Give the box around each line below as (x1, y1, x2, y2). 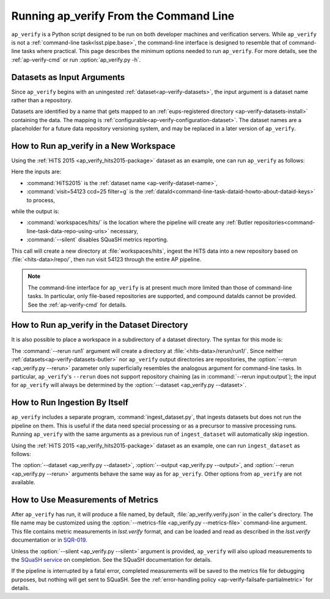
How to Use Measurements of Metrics (11, 495, 159, 505)
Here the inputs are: (11, 168, 62, 175)
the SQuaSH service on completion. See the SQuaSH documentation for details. (11, 556, 212, 563)
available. (11, 479, 36, 486)
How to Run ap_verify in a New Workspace (11, 141, 176, 151)
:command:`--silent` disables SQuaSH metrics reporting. (26, 236, 169, 244)
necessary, (110, 227, 139, 234)
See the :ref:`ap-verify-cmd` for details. (28, 301, 127, 308)
